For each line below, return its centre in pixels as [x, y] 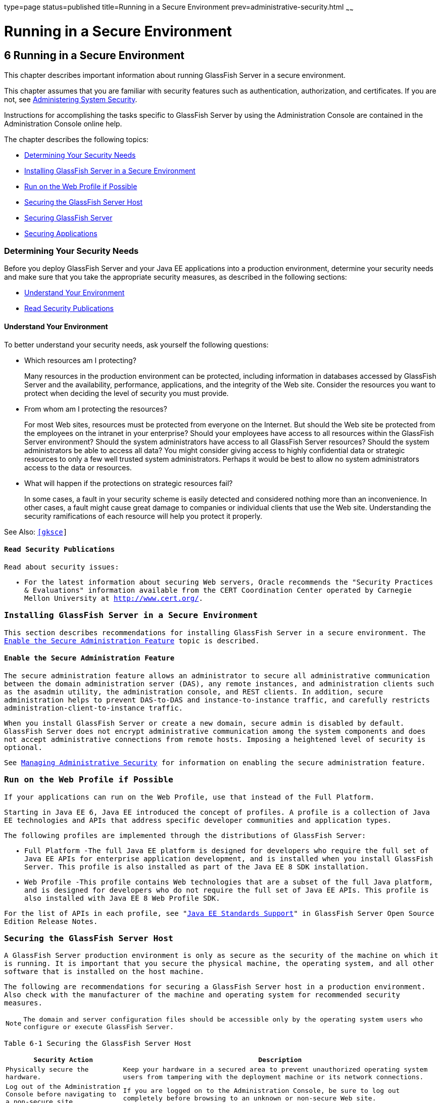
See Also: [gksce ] [36, 532]
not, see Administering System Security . [71, 99]
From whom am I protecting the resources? [96, 409]
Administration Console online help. [63, 123]
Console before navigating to [61, 1094]
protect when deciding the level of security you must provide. [127, 393]
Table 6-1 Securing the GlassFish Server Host [98, 1044]
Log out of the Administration [63, 1087]
